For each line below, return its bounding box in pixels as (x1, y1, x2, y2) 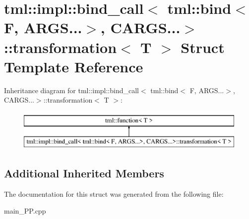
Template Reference (4, 56, 143, 76)
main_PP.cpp (4, 205, 46, 216)
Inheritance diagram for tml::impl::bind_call (4, 85, 139, 95)
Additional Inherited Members (4, 165, 164, 181)
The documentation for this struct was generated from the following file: (4, 189, 224, 199)
